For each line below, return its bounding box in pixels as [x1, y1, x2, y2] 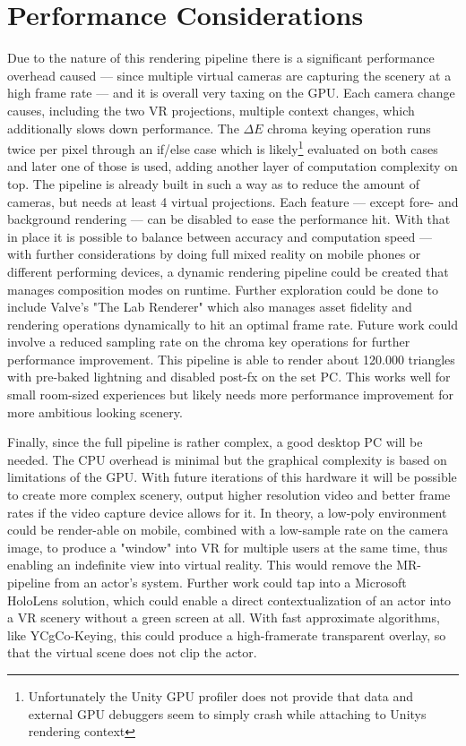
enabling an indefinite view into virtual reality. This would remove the [7, 555, 393, 574]
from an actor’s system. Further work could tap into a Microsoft [54, 573, 407, 591]
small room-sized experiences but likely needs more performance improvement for [7, 385, 453, 404]
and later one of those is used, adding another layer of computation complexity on [7, 157, 458, 176]
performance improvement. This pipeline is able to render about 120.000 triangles [7, 349, 455, 368]
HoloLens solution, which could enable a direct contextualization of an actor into [7, 590, 452, 609]
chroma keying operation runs [267, 118, 431, 137]
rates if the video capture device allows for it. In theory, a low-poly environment [7, 502, 447, 521]
